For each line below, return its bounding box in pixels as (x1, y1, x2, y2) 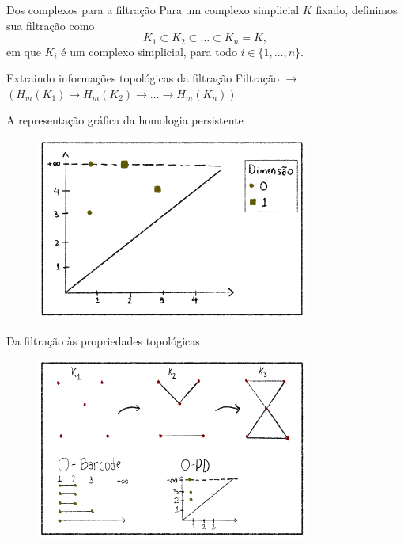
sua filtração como (6, 17, 95, 33)
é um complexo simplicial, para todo (61, 43, 237, 59)
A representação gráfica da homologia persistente (6, 112, 244, 128)
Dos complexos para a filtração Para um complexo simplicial (6, 2, 300, 17)
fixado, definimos (315, 2, 398, 17)
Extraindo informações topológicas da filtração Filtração (6, 70, 279, 86)
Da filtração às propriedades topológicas (6, 332, 200, 349)
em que (6, 43, 41, 59)
